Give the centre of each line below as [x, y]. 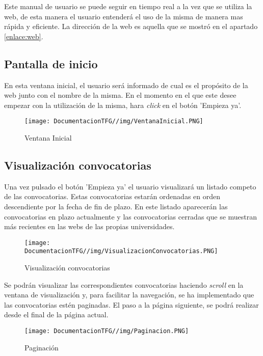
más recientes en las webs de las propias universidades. [89, 226]
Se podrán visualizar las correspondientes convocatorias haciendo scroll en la [124, 284]
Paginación [42, 347]
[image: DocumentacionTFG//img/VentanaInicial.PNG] [114, 121]
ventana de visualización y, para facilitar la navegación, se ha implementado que [129, 295]
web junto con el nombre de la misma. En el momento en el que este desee [120, 95]
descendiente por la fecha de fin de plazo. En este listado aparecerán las [116, 206]
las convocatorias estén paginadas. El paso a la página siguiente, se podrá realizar [131, 304]
